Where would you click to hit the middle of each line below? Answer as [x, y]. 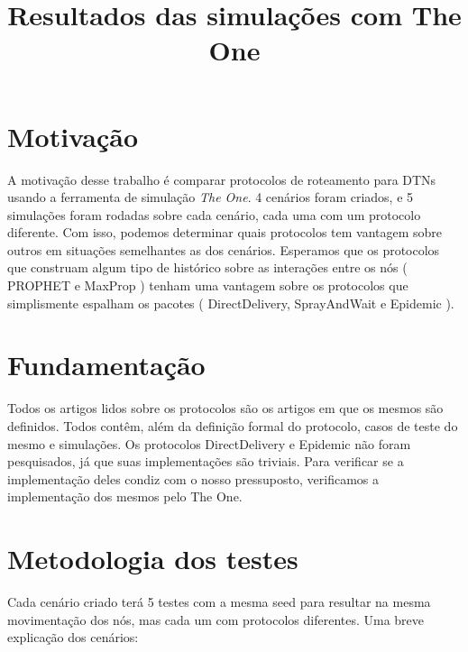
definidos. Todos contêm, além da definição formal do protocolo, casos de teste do [233, 425]
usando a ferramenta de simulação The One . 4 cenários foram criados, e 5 [211, 197]
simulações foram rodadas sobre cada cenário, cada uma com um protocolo [214, 214]
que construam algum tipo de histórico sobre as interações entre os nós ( [207, 267]
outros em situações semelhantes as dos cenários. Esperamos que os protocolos [224, 249]
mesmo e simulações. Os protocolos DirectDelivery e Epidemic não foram [209, 443]
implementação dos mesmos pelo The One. [125, 496]
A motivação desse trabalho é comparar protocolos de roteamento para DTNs [222, 179]
